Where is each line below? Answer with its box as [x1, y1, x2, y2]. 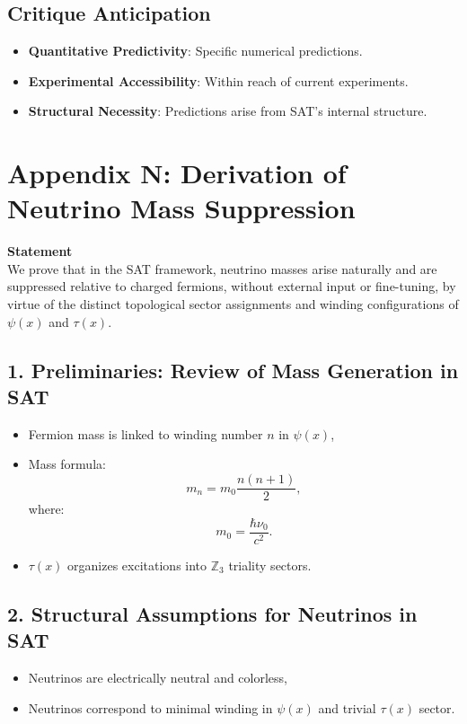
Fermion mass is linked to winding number [28, 424, 263, 443]
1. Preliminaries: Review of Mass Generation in [7, 356, 459, 384]
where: [28, 499, 65, 518]
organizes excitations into [67, 555, 207, 574]
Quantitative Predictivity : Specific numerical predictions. [28, 41, 363, 60]
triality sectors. [228, 555, 312, 574]
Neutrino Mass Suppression [7, 190, 356, 226]
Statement [7, 242, 73, 260]
